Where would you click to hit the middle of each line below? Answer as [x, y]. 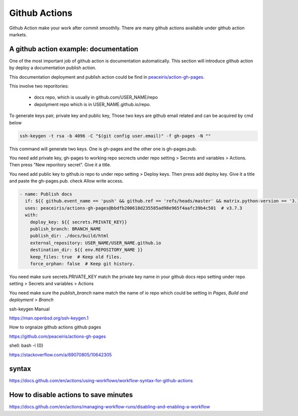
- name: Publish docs [46, 194]
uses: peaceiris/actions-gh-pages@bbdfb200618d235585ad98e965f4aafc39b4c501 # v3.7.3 [134, 208]
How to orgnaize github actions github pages [55, 327]
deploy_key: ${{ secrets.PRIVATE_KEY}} [79, 222]
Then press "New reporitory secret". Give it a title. [60, 165]
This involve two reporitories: [39, 86]
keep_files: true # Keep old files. [76, 257]
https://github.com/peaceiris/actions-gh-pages [58, 336]
